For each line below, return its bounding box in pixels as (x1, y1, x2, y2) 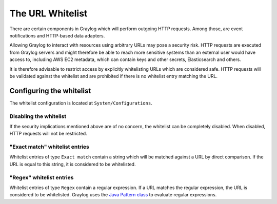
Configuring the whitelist (9, 86, 91, 95)
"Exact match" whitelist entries (9, 144, 90, 151)
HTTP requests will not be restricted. (9, 131, 87, 137)
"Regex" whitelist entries (9, 174, 74, 181)
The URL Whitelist (9, 8, 88, 19)
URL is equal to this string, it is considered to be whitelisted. (9, 161, 136, 167)
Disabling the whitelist (9, 113, 67, 120)
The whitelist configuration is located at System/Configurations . (9, 100, 152, 106)
